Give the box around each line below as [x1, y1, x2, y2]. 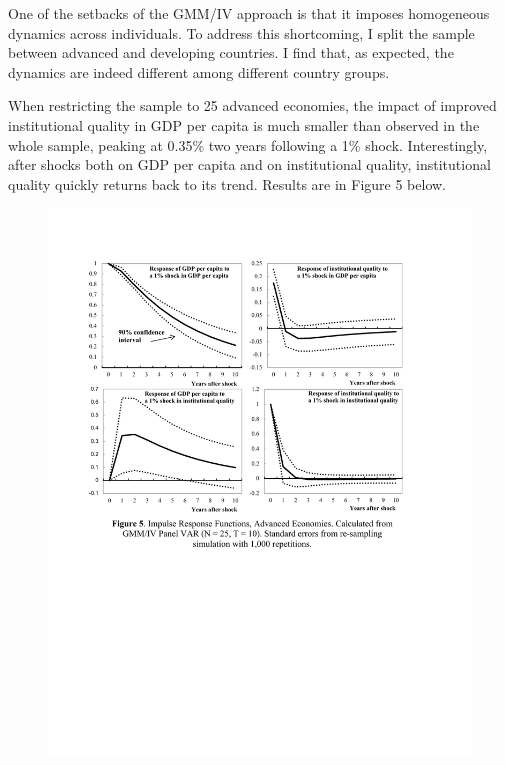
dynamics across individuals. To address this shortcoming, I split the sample [8, 22, 475, 43]
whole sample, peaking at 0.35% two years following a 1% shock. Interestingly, [8, 134, 488, 155]
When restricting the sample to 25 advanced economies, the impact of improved [8, 95, 497, 116]
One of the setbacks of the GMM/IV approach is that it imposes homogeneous [8, 3, 490, 23]
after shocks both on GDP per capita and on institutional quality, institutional [8, 154, 491, 175]
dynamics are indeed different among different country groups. [8, 61, 390, 82]
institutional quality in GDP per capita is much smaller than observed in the [8, 114, 480, 135]
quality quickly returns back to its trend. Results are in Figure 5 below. [8, 173, 447, 194]
